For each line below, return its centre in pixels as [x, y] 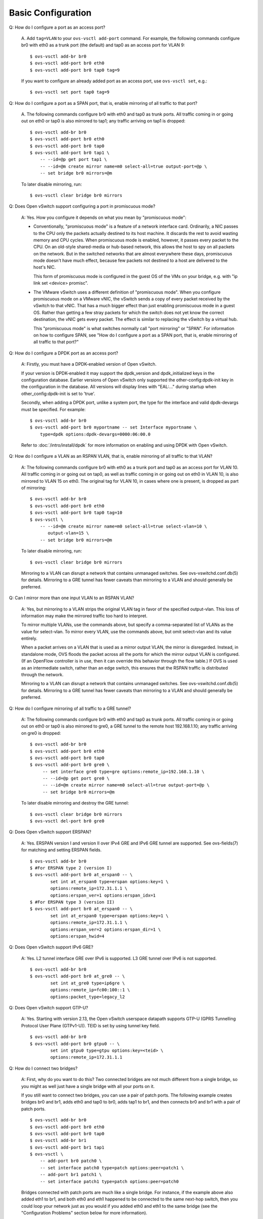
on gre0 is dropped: [41, 733]
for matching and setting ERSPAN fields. [61, 850]
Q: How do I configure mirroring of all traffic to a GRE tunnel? [70, 708]
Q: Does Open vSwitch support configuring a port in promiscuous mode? [82, 206]
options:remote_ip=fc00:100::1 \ [90, 990]
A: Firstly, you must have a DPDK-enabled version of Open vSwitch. [89, 364]
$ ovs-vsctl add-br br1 [58, 1140]
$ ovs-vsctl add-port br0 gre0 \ [70, 765]
